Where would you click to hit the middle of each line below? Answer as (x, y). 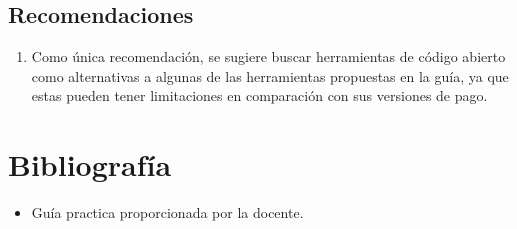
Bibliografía (90, 164)
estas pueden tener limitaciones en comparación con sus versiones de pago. (259, 95)
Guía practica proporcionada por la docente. (167, 212)
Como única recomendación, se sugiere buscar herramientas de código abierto (268, 56)
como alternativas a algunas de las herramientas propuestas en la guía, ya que (270, 75)
